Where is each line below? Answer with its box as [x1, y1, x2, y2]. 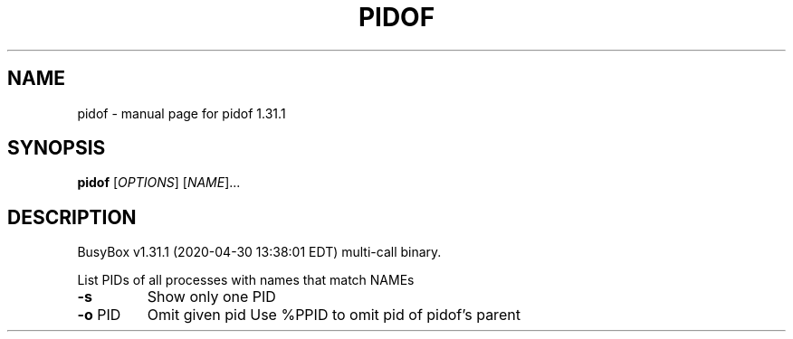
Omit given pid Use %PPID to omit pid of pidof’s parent [147, 306, 521, 325]
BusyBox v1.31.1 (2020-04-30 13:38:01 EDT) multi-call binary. [77, 244, 442, 260]
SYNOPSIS [7, 137, 106, 160]
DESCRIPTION [7, 205, 137, 229]
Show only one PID [147, 287, 276, 306]
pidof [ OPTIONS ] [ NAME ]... [77, 174, 241, 191]
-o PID [77, 306, 121, 325]
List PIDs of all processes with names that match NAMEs [77, 272, 415, 288]
